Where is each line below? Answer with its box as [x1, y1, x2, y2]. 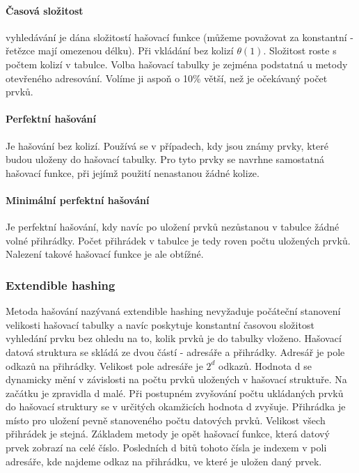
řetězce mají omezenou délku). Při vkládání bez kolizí [6, 43, 234, 58]
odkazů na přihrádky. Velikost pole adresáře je [6, 358, 203, 373]
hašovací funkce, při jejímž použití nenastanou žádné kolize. [6, 165, 260, 180]
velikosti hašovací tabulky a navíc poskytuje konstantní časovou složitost [6, 317, 314, 332]
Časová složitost [6, 3, 83, 17]
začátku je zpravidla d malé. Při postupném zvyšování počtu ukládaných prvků [6, 385, 344, 400]
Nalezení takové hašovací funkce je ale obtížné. [6, 247, 204, 261]
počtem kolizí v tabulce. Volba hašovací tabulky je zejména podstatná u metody [6, 56, 348, 71]
